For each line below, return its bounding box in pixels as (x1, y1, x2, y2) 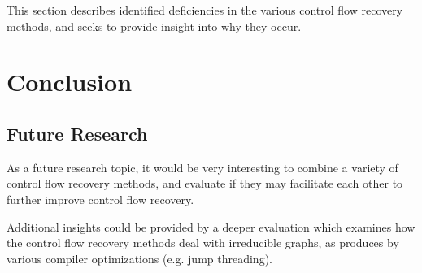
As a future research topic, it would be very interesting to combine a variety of (7, 158, 398, 175)
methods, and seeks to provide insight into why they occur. (7, 17, 302, 34)
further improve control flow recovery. (7, 190, 194, 207)
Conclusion (7, 65, 133, 98)
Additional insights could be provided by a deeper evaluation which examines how (7, 218, 415, 235)
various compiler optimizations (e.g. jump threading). (7, 249, 272, 266)
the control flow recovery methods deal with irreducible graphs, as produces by (7, 234, 399, 251)
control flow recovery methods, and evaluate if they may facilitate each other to (7, 175, 403, 192)
